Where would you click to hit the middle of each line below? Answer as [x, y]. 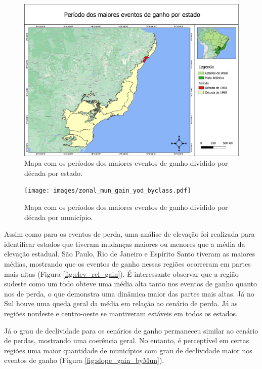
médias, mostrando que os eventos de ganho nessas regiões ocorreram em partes [127, 264]
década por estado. [53, 173]
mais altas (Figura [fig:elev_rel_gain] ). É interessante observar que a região [121, 273]
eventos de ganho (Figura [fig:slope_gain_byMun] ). [84, 360]
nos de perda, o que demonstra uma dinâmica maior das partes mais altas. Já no [129, 293]
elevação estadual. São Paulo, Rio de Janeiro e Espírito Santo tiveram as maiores [130, 254]
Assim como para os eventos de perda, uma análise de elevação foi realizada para [129, 234]
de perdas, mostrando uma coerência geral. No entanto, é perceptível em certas [127, 340]
